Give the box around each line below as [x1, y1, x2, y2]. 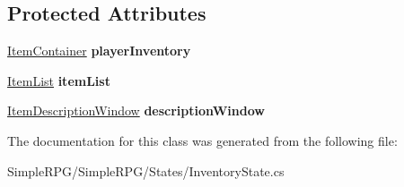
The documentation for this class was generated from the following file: [7, 131, 398, 149]
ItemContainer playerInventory [7, 41, 191, 60]
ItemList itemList [7, 71, 110, 89]
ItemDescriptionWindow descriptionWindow [7, 101, 265, 120]
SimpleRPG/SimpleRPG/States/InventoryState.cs [7, 161, 285, 180]
